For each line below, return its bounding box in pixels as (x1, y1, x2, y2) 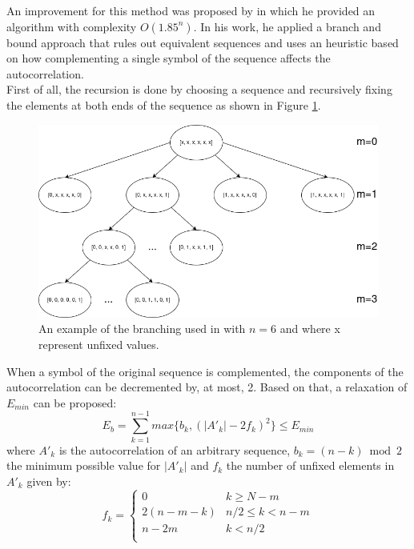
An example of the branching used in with (38, 320, 246, 337)
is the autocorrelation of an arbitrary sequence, (58, 441, 291, 458)
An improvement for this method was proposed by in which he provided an (6, 2, 376, 18)
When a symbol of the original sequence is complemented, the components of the (6, 363, 404, 379)
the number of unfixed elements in (226, 457, 395, 474)
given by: (26, 472, 71, 489)
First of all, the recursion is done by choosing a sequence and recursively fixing (6, 81, 392, 98)
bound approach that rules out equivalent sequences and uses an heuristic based (6, 34, 399, 50)
